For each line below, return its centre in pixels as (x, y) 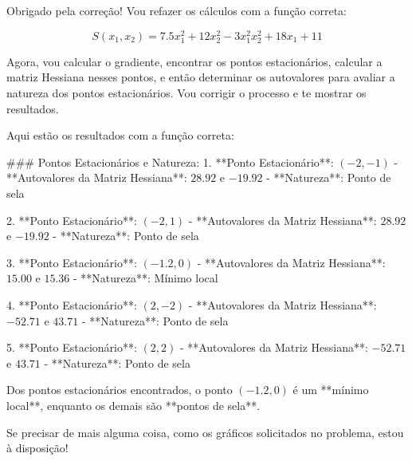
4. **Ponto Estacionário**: (72, 304)
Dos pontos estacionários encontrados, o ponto (120, 390)
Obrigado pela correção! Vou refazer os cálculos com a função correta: (177, 10)
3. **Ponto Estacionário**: (72, 262)
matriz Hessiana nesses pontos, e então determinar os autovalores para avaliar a (201, 77)
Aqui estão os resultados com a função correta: (120, 135)
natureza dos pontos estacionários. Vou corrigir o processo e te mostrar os (186, 93)
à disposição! (37, 448)
